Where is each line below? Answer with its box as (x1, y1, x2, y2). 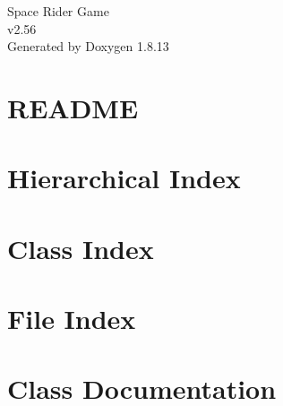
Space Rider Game (7, 2, 109, 20)
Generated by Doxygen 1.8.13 (7, 37, 169, 56)
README (7, 89, 139, 125)
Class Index (7, 229, 154, 266)
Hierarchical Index (7, 160, 241, 196)
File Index (7, 300, 136, 337)
